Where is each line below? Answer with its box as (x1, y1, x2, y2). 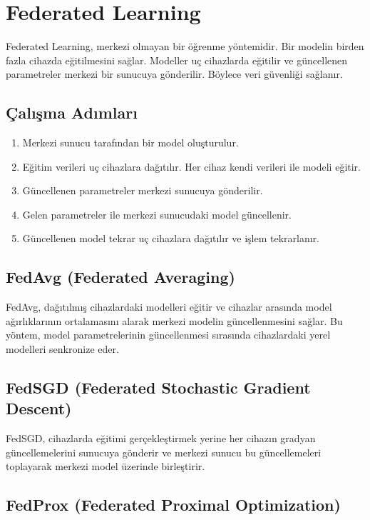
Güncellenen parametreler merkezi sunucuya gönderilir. (22, 183, 263, 198)
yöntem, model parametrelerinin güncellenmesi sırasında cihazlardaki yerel (6, 327, 331, 342)
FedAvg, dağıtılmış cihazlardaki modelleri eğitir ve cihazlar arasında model (6, 299, 332, 314)
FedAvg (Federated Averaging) (6, 266, 235, 288)
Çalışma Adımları (6, 101, 138, 124)
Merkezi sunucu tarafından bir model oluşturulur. (22, 135, 239, 150)
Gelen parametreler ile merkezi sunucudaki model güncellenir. (22, 206, 292, 221)
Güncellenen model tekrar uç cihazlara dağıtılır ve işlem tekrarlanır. (22, 231, 319, 246)
